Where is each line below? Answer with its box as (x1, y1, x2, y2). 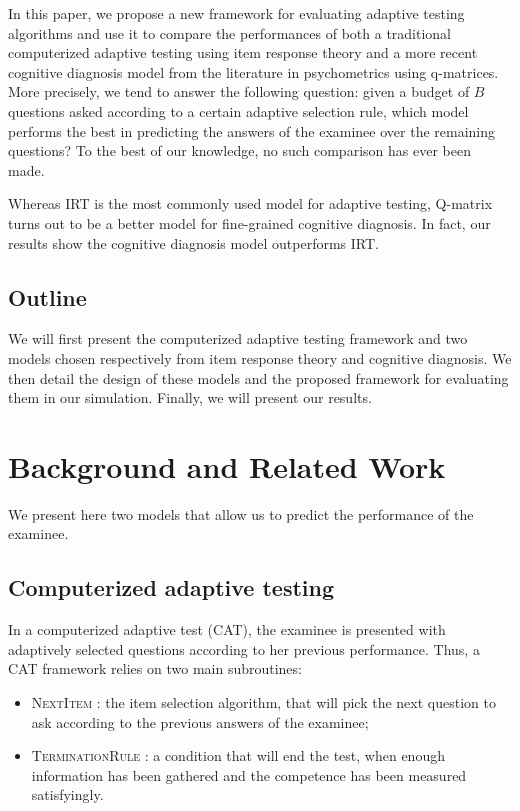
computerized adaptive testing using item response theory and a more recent (8, 42, 478, 63)
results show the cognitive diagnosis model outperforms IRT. (8, 232, 379, 253)
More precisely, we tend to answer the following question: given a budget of (8, 81, 470, 102)
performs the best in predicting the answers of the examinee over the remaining (8, 120, 496, 141)
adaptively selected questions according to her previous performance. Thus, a (8, 638, 480, 659)
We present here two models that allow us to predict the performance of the (8, 503, 474, 524)
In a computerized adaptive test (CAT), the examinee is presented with (8, 619, 446, 640)
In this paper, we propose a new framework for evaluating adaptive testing (8, 3, 465, 23)
